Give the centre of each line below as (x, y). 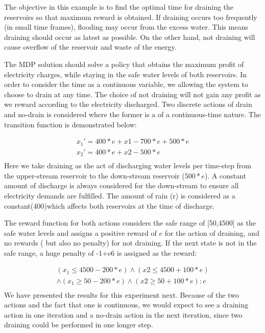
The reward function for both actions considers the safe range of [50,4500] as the (130, 223)
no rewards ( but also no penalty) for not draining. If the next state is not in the (130, 243)
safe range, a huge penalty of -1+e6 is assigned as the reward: (101, 252)
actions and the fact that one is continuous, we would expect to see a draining (126, 305)
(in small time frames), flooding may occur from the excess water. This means (126, 27)
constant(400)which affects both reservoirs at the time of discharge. (109, 205)
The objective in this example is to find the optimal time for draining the (119, 7)
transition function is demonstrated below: (70, 124)
